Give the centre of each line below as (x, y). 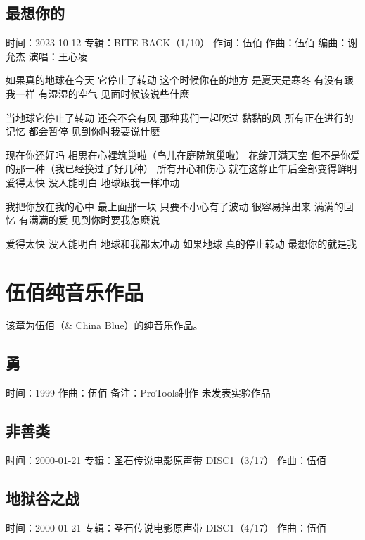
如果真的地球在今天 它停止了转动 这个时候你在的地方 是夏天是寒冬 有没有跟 (180, 80)
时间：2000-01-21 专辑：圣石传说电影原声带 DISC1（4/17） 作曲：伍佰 (166, 527)
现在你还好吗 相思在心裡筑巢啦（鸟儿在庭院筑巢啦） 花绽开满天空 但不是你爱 (183, 154)
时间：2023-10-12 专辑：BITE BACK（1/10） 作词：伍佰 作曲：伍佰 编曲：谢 (182, 43)
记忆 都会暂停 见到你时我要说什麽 (83, 131)
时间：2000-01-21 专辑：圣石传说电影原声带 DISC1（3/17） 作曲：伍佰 (166, 460)
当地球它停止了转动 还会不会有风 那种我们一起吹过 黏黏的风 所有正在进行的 (180, 117)
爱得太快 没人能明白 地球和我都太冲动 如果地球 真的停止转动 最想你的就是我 (181, 243)
